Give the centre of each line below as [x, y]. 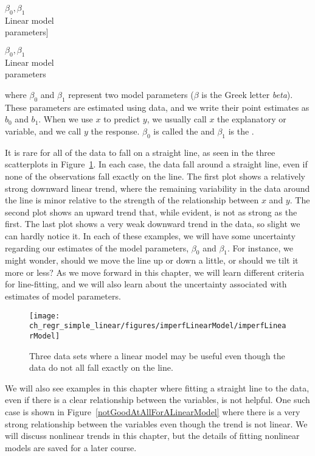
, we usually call [177, 119]
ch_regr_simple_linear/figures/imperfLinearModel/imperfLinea [158, 326]
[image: [45, 316]
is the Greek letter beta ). [247, 94]
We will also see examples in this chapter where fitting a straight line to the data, [157, 388]
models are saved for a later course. [71, 447]
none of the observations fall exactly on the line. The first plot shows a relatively [155, 176]
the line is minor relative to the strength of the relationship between [132, 200]
